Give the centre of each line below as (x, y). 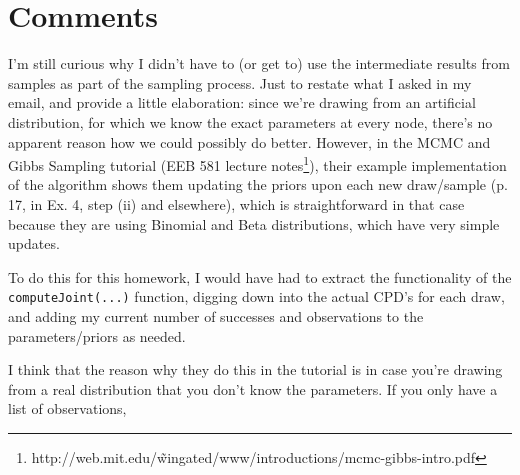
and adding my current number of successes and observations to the (216, 315)
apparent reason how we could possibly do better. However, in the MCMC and (249, 141)
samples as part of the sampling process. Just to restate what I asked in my (240, 82)
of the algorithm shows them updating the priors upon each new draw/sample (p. (258, 184)
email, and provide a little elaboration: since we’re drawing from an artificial (242, 102)
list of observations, (67, 408)
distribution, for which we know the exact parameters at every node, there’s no (250, 121)
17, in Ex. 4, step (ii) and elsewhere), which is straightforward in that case (236, 203)
